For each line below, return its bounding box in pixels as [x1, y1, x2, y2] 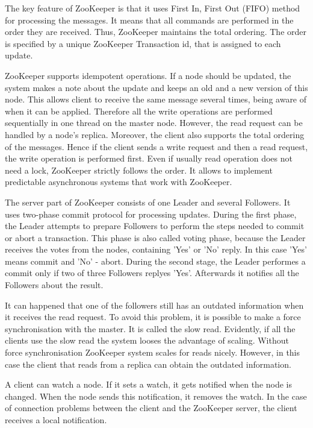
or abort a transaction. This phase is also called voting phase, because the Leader [5, 231, 306, 244]
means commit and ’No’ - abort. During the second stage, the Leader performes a [5, 254, 306, 267]
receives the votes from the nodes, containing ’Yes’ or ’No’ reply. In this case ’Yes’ [5, 243, 307, 256]
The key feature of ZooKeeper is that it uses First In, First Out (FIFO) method [5, 2, 300, 14]
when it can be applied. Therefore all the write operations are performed [5, 104, 273, 117]
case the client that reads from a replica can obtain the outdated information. [5, 357, 291, 370]
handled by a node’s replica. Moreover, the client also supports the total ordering [5, 128, 305, 140]
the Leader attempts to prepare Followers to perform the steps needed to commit [5, 219, 305, 232]
